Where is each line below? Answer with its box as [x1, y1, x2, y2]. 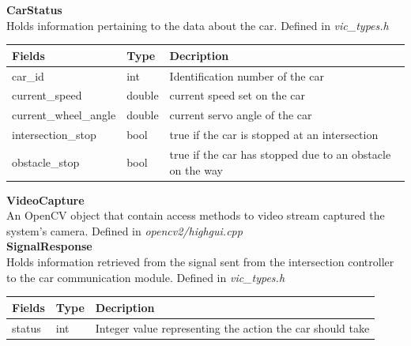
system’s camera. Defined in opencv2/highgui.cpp [6, 222, 243, 239]
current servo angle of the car [169, 107, 312, 123]
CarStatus [6, 2, 62, 17]
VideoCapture [6, 191, 85, 208]
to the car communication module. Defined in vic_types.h [6, 269, 285, 285]
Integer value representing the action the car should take [95, 319, 370, 336]
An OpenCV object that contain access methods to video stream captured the [6, 207, 385, 224]
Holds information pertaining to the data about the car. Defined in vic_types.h [6, 17, 389, 33]
